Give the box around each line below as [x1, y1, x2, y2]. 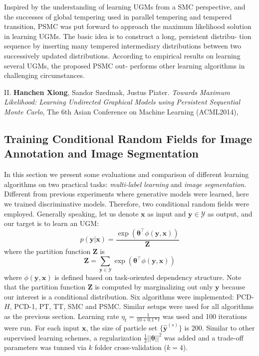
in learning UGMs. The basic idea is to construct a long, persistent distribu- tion [4, 30, 252, 41]
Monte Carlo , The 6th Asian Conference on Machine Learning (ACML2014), [4, 106, 239, 116]
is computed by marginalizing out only [95, 281, 213, 292]
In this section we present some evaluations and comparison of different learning [4, 169, 249, 179]
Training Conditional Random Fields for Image [4, 130, 253, 146]
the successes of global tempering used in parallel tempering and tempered [4, 11, 232, 21]
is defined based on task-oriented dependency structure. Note [54, 271, 242, 282]
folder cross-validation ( [94, 342, 167, 352]
